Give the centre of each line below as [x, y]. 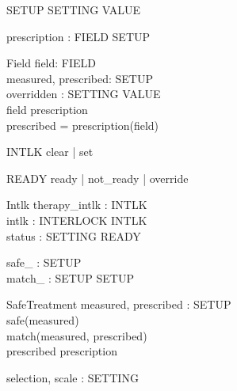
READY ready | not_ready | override [97, 178]
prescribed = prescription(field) [83, 125]
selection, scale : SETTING [73, 377]
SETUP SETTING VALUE [74, 9]
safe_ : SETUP [44, 262]
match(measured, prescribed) [77, 335]
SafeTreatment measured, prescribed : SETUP [119, 304]
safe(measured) [43, 319]
